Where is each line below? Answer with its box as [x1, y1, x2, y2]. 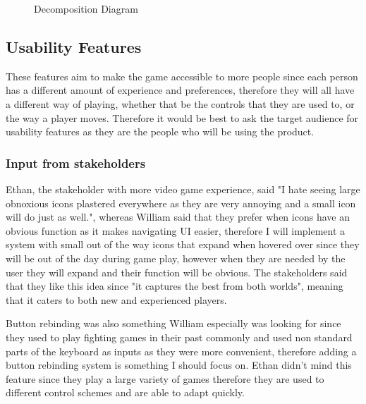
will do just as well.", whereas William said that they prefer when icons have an [6, 209, 350, 224]
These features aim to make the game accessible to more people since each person [6, 68, 358, 83]
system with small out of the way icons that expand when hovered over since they [6, 237, 360, 252]
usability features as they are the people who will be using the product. [6, 124, 315, 139]
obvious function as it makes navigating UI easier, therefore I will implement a [6, 223, 346, 238]
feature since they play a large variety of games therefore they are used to [6, 371, 324, 386]
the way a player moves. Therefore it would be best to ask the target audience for [6, 110, 359, 125]
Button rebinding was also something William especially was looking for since [6, 316, 341, 331]
